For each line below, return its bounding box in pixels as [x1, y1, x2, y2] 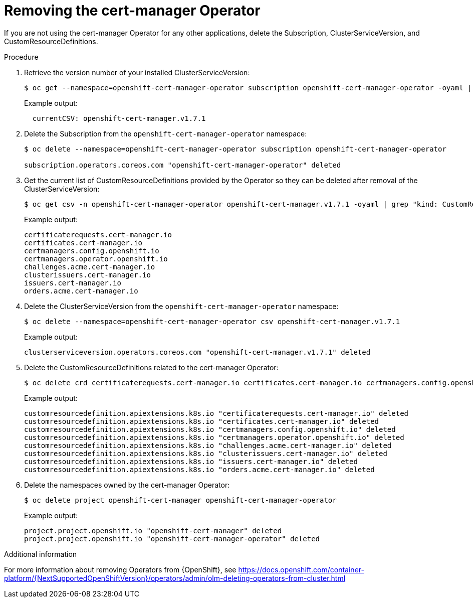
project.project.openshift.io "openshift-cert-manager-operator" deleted [24, 534, 320, 543]
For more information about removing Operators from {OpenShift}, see [4, 565, 237, 574]
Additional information [4, 549, 77, 558]
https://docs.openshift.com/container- [238, 565, 364, 574]
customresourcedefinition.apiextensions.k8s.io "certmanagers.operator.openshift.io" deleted [24, 433, 404, 441]
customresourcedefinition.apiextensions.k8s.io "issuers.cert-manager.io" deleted [24, 457, 358, 466]
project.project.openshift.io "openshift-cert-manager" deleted [24, 526, 282, 535]
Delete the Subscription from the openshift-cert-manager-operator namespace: [24, 129, 307, 138]
